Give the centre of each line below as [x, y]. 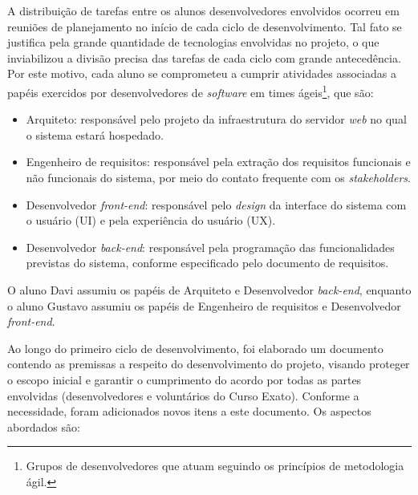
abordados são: [44, 426]
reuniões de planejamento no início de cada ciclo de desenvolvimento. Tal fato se [205, 26]
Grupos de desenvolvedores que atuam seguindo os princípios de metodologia [215, 466]
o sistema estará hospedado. [95, 134]
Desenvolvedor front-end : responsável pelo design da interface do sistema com [216, 204]
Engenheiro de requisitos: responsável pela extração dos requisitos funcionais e [218, 162]
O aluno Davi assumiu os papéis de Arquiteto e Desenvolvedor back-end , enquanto [209, 289]
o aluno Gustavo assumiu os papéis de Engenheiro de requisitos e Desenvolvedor [204, 305]
